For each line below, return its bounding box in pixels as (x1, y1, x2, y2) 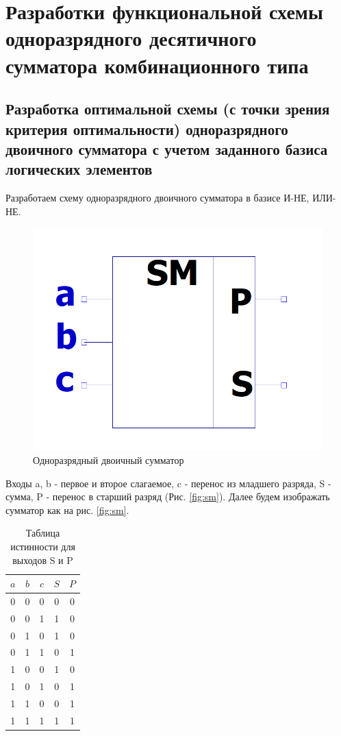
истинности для (10, 539, 75, 553)
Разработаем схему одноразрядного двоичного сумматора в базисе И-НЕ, (5, 191, 310, 205)
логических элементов (5, 158, 153, 180)
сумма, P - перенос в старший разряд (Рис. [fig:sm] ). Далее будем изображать (5, 489, 330, 504)
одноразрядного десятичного (5, 24, 257, 52)
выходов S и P (12, 552, 73, 567)
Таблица (25, 526, 60, 540)
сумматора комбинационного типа (5, 51, 309, 79)
